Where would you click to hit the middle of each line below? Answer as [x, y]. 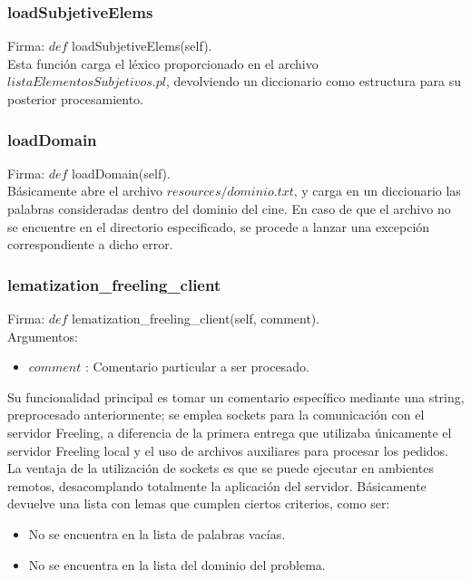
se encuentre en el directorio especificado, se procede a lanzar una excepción [219, 226]
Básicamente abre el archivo [85, 191]
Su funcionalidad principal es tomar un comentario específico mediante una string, [236, 396]
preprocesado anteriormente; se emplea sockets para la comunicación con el [216, 415]
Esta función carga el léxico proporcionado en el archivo [163, 63]
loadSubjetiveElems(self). [142, 46]
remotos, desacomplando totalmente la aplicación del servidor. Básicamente [217, 485]
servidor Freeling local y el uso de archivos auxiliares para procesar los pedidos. [228, 450]
